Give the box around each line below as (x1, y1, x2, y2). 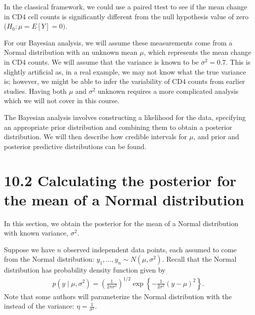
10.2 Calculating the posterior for (4, 170, 237, 190)
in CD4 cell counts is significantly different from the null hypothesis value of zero (4, 11, 249, 21)
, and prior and (193, 131, 239, 142)
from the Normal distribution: (4, 254, 95, 264)
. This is (225, 56, 251, 67)
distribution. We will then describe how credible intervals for (4, 131, 187, 142)
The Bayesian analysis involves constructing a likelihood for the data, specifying (4, 112, 246, 122)
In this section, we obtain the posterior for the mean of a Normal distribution (4, 218, 238, 228)
